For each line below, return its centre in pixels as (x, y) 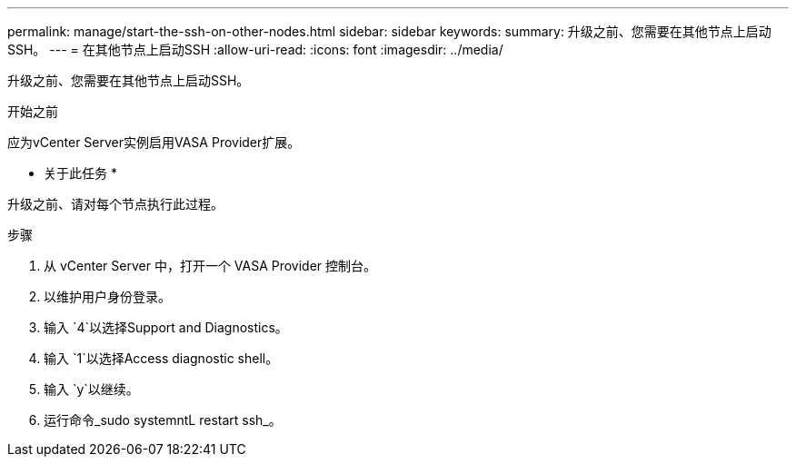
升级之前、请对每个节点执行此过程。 (115, 204)
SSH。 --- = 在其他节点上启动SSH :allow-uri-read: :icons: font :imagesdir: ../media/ (255, 49)
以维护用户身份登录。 (107, 296)
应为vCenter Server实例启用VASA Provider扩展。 (154, 142)
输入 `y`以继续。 (91, 389)
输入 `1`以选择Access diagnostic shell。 (161, 358)
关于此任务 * (80, 173)
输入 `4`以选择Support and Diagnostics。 (166, 327)
